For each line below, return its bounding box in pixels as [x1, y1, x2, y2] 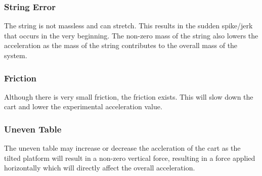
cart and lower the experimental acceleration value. [4, 101, 162, 112]
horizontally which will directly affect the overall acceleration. [4, 162, 195, 173]
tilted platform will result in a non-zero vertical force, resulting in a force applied [4, 152, 255, 163]
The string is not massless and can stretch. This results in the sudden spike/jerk [4, 20, 253, 31]
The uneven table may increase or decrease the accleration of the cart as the [4, 143, 241, 153]
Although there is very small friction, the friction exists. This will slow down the [4, 91, 253, 102]
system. [4, 50, 27, 60]
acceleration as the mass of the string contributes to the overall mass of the [4, 40, 238, 51]
